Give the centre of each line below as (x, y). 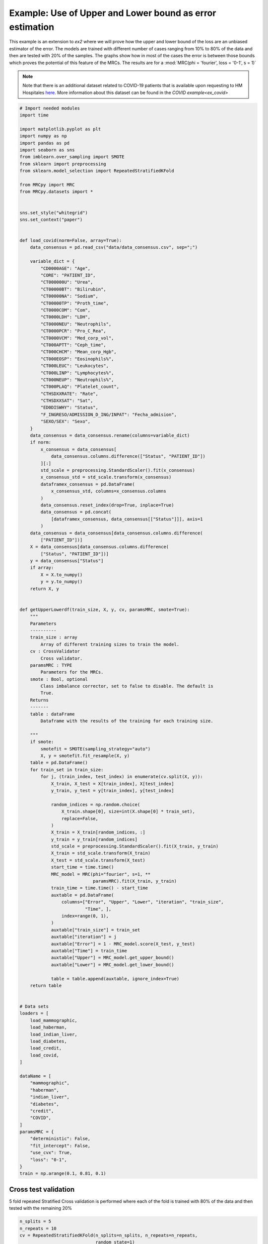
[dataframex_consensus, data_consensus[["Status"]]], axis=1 (127, 519)
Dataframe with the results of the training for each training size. (127, 721)
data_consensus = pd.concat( (76, 512)
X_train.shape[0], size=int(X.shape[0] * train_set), (128, 812)
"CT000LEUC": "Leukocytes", (75, 366)
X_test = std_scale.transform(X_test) (98, 860)
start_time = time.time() (82, 867)
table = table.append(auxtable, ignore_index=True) (115, 979)
